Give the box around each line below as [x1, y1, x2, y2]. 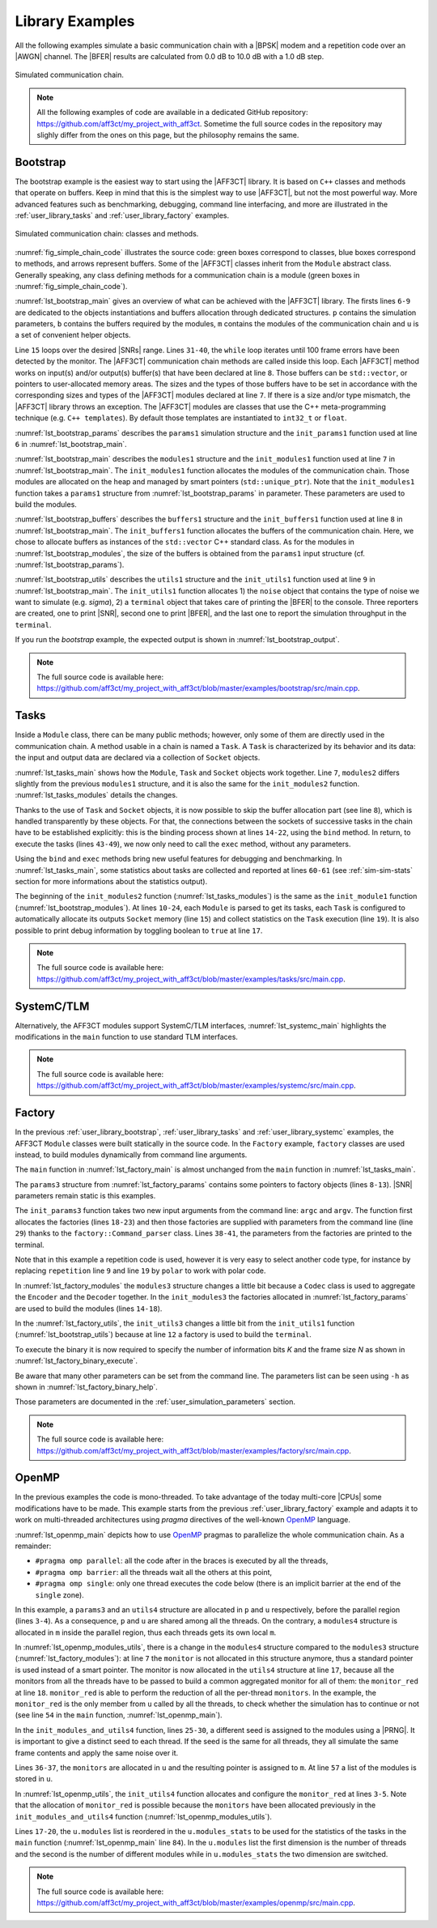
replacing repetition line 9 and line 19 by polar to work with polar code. [15, 1266, 266, 1275]
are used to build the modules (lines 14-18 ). [15, 1304, 163, 1313]
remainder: [15, 1541, 52, 1551]
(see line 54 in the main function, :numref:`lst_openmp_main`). [15, 1710, 223, 1720]
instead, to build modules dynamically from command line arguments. [15, 1150, 248, 1160]
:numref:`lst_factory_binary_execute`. [15, 1356, 138, 1366]
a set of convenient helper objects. [15, 330, 131, 340]
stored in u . [15, 1774, 53, 1784]
